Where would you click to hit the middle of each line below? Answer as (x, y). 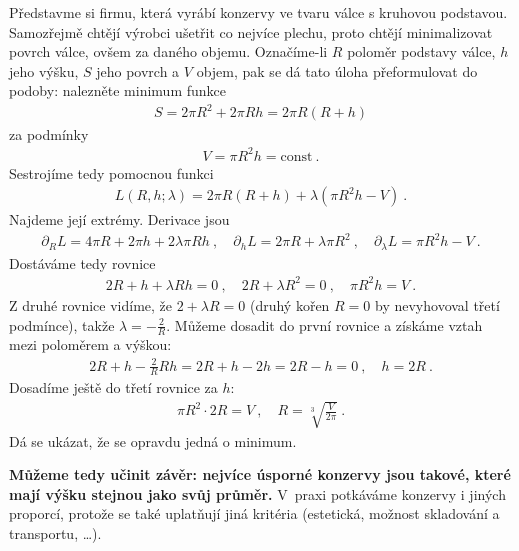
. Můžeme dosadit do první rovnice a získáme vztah (324, 324)
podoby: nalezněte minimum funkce (118, 90)
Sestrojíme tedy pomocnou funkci (111, 172)
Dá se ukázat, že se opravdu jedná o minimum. (153, 440)
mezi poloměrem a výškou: (90, 344)
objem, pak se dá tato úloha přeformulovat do (337, 70)
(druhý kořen (289, 304)
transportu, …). (55, 532)
